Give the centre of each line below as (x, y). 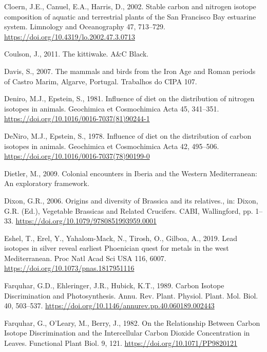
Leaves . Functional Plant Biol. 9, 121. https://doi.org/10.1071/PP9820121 (121, 343)
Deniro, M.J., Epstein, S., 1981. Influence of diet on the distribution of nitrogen (129, 98)
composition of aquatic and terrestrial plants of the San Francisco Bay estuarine (130, 16)
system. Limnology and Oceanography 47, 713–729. (85, 26)
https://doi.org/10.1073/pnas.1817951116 (69, 268)
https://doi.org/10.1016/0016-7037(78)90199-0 (77, 156)
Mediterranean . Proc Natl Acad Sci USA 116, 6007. (85, 258)
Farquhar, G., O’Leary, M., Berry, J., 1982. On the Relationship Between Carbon (132, 322)
